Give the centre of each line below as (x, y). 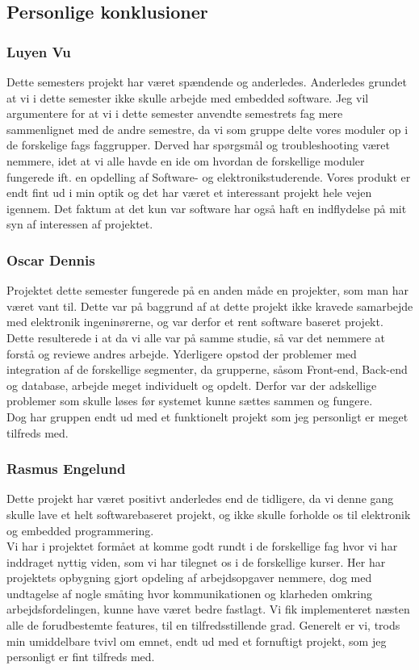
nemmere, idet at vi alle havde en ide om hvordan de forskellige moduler (186, 160)
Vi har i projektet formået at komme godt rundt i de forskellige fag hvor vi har (202, 546)
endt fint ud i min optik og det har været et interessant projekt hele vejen (189, 193)
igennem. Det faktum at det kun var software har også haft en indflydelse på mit (207, 208)
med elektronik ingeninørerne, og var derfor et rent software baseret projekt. (195, 322)
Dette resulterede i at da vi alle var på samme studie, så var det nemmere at (196, 337)
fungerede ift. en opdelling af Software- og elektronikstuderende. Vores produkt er (209, 176)
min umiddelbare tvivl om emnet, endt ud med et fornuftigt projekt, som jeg (197, 641)
